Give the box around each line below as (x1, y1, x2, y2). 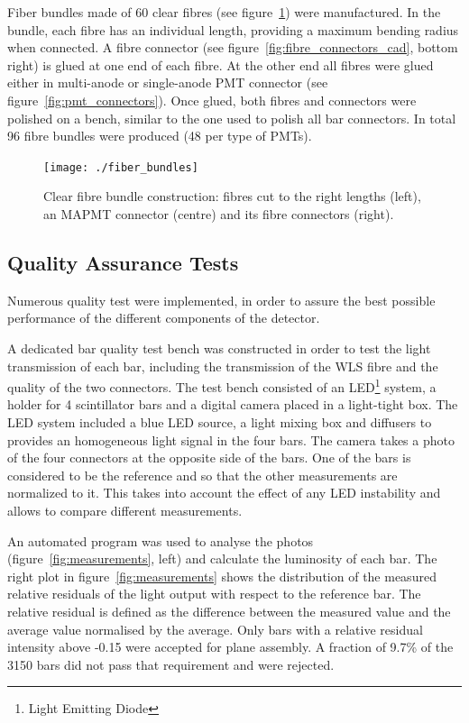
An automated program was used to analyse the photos (7, 531, 314, 550)
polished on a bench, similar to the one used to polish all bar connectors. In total (7, 108, 456, 127)
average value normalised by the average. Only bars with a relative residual (7, 619, 423, 638)
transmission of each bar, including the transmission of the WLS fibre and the (7, 356, 438, 375)
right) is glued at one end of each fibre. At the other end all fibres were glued (7, 55, 434, 74)
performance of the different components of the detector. (7, 308, 320, 327)
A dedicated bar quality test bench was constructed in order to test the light (7, 338, 431, 357)
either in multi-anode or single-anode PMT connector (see (7, 73, 328, 92)
